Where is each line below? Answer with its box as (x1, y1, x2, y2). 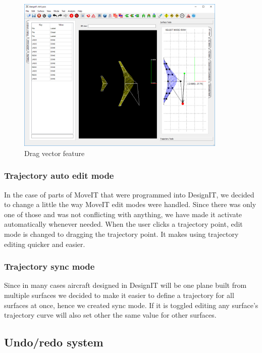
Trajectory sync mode (4, 260, 95, 273)
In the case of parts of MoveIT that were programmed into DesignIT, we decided (4, 189, 254, 199)
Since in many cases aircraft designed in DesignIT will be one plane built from (4, 280, 247, 290)
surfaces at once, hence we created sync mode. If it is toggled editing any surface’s (4, 299, 258, 310)
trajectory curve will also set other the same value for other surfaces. (4, 310, 217, 320)
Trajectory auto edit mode (4, 169, 114, 182)
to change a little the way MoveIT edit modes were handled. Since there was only (4, 199, 256, 210)
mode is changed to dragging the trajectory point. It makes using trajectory (4, 229, 239, 239)
